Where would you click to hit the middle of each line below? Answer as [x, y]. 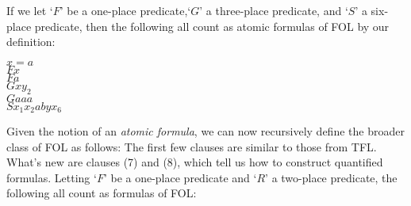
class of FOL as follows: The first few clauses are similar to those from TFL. [192, 146]
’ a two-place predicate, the [331, 177]
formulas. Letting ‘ [52, 177]
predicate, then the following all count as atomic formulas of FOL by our [212, 26]
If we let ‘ [30, 10]
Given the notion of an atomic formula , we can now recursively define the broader [205, 131]
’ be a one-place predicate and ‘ [180, 177]
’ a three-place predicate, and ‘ [274, 10]
